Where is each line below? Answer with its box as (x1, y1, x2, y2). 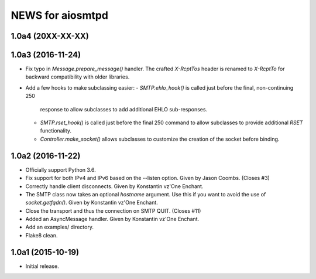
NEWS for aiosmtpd (11, 9, 108, 22)
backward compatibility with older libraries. (25, 73, 130, 80)
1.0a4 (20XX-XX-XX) (11, 31, 89, 41)
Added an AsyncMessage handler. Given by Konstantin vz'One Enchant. (25, 216, 200, 223)
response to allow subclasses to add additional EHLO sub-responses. (40, 106, 208, 113)
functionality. (40, 127, 72, 134)
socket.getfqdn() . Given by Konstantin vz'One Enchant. (25, 199, 158, 206)
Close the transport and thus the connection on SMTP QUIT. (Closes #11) (25, 207, 201, 214)
